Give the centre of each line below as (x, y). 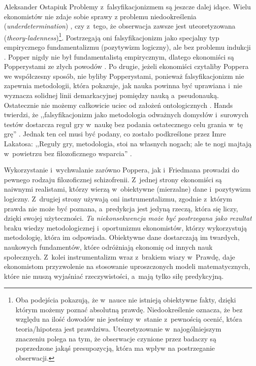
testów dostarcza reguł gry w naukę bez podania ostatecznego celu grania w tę (124, 124)
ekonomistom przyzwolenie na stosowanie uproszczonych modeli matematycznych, (127, 266)
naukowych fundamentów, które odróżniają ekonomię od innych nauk (108, 247)
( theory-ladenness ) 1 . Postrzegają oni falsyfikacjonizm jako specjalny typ (112, 36)
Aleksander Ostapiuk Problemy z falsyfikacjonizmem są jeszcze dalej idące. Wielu (128, 6)
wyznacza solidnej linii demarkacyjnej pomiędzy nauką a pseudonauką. (112, 95)
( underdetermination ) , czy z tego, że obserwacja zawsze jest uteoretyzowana (120, 26)
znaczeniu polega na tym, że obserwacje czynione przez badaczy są (116, 338)
